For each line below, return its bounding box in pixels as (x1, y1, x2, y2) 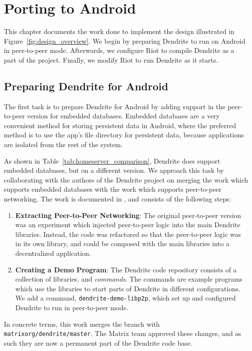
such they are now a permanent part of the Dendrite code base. (4, 337, 192, 348)
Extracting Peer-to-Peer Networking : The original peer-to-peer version (15, 210, 241, 220)
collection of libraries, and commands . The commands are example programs (15, 274, 243, 284)
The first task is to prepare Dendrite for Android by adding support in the (4, 101, 226, 111)
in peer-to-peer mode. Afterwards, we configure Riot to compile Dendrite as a (4, 45, 235, 55)
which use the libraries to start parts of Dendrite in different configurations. (15, 283, 240, 293)
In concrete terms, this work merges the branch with (4, 318, 160, 329)
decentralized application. (15, 248, 91, 258)
